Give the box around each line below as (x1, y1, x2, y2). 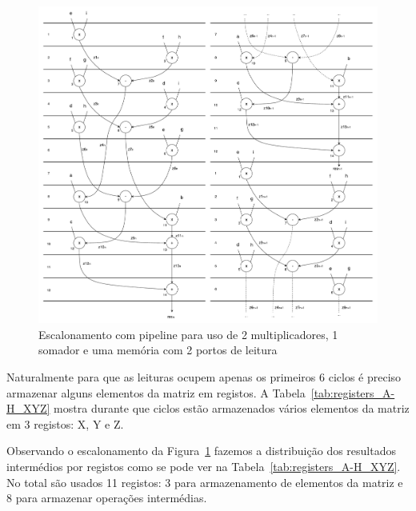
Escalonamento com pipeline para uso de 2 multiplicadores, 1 (38, 325, 338, 342)
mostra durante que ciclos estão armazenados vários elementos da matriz (54, 400, 410, 417)
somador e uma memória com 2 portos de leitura (38, 341, 278, 358)
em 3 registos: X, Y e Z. (6, 415, 124, 432)
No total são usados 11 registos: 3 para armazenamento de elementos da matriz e (6, 473, 403, 490)
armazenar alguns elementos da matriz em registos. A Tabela (6, 384, 306, 401)
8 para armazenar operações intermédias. (6, 489, 207, 506)
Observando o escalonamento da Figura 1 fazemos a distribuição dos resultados (6, 442, 396, 459)
